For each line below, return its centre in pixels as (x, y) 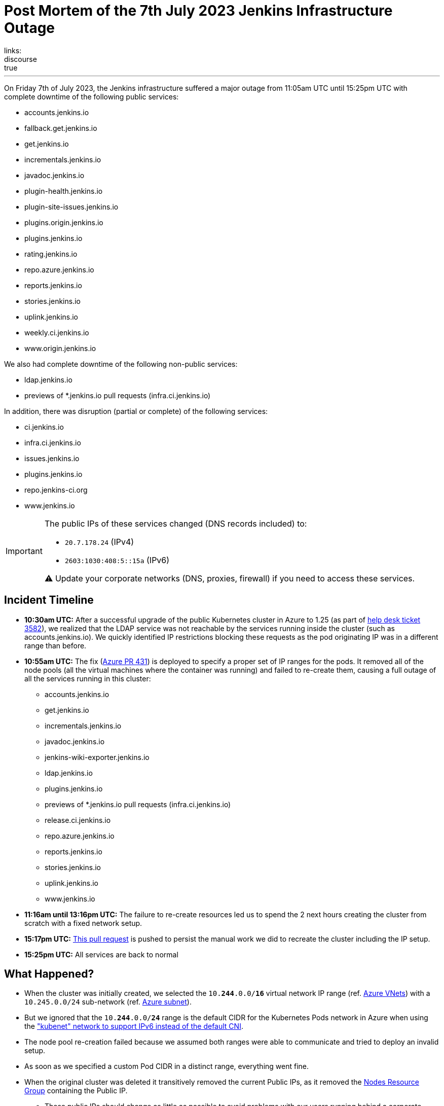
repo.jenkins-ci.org (56, 490)
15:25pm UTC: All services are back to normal (101, 954)
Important (24, 551)
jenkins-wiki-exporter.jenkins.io (97, 757)
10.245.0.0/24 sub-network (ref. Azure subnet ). (108, 1002)
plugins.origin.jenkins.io (64, 222)
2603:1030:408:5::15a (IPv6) (117, 560)
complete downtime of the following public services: (91, 96)
